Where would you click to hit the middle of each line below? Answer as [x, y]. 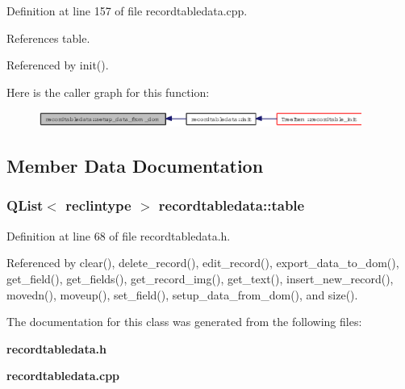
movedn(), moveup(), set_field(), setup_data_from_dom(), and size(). [182, 294]
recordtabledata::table [232, 205]
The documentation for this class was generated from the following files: [184, 322]
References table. [48, 38]
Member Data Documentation [135, 166]
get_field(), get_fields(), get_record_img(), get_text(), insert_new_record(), [200, 278]
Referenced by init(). [58, 65]
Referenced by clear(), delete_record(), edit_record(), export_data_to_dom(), [203, 263]
